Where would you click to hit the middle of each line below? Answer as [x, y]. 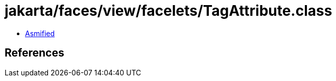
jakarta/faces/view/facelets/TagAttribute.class [169, 11]
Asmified [40, 33]
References [34, 53]
